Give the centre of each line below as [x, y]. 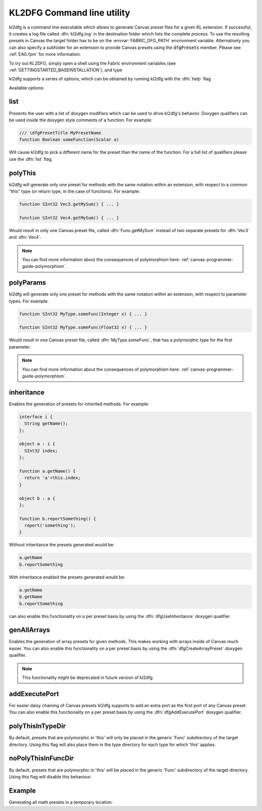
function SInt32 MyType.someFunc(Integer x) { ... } [83, 314]
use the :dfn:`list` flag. [31, 159]
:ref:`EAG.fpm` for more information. [45, 54]
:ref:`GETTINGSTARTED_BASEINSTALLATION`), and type [65, 70]
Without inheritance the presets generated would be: [62, 545]
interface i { [36, 417]
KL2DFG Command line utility [70, 13]
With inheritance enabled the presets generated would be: [67, 577]
